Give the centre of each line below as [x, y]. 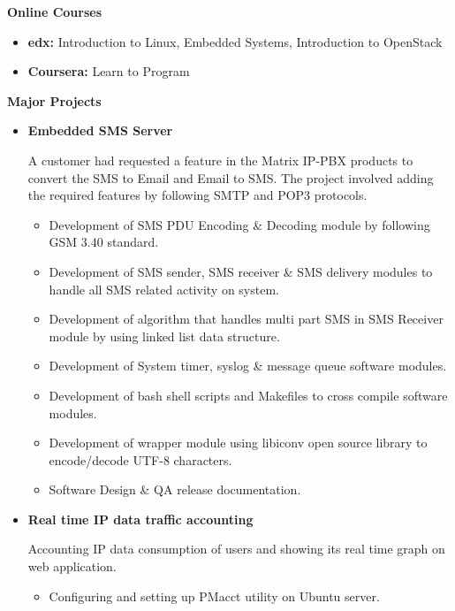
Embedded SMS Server [100, 130]
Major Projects [54, 100]
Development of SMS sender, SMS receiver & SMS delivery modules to [241, 271]
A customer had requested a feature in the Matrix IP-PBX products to [220, 160]
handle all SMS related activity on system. [164, 289]
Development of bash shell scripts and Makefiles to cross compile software [248, 395]
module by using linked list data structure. [164, 336]
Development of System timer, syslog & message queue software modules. [248, 366]
